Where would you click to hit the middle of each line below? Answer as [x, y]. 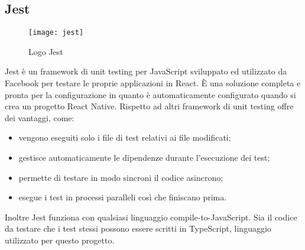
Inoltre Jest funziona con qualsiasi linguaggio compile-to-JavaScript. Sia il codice [151, 217]
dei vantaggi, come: [40, 117]
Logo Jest [46, 51]
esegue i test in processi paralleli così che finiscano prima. [123, 197]
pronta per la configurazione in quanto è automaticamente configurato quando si [150, 94]
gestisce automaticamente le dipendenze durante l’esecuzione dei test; [144, 158]
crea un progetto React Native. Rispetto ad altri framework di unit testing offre [149, 106]
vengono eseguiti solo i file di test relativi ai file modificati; [125, 137]
